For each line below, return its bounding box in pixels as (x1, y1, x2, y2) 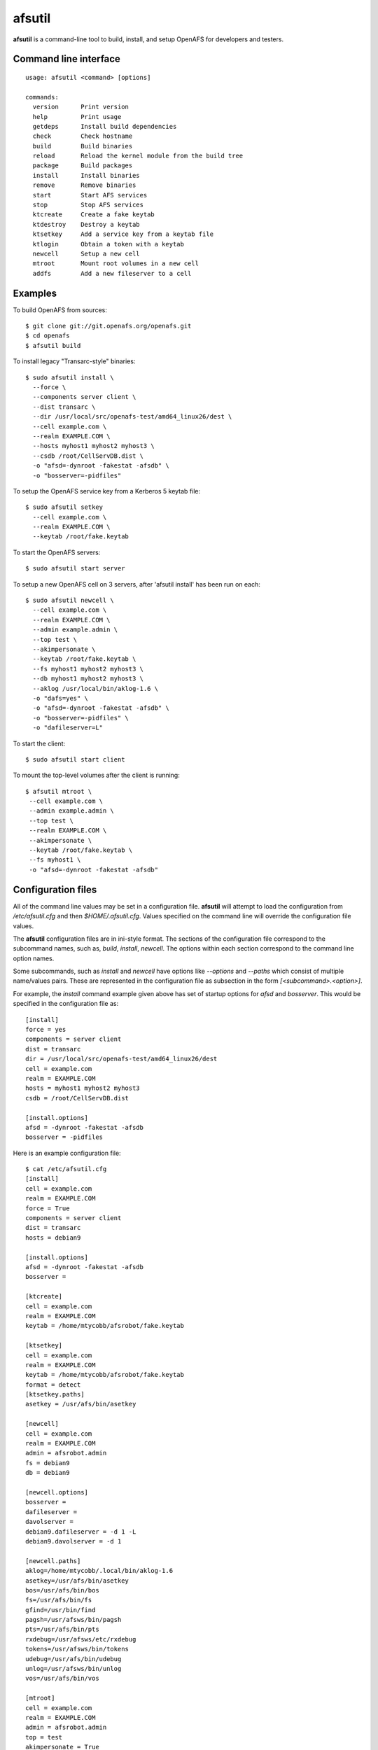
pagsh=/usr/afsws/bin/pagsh (25, 1616, 122, 1624)
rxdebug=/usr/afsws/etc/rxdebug (25, 1635, 136, 1643)
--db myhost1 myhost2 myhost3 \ (32, 675, 143, 682)
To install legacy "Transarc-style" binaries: (13, 357, 136, 365)
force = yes (25, 1025, 66, 1034)
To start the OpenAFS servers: (13, 548, 101, 556)
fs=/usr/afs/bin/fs (25, 1596, 92, 1604)
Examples (13, 287, 57, 299)
